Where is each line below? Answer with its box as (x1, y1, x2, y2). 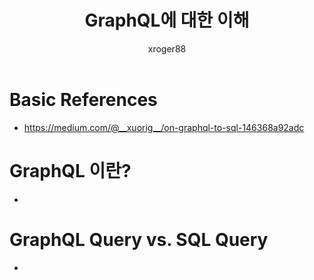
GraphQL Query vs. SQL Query (9, 228, 269, 251)
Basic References (9, 88, 158, 111)
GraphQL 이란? (9, 159, 132, 182)
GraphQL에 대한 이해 (84, 9, 250, 32)
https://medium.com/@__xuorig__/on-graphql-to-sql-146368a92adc (23, 121, 305, 133)
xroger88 (147, 42, 187, 55)
